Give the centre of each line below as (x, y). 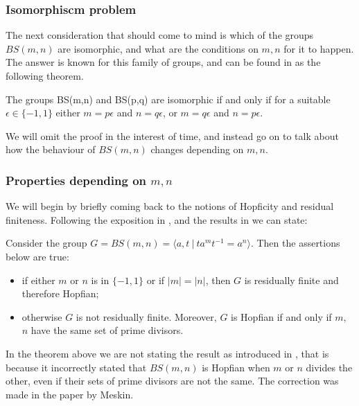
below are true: (37, 256)
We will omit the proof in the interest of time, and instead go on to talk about (172, 135)
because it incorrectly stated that (76, 367)
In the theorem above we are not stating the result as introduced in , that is (167, 353)
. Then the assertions (295, 243)
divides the (329, 367)
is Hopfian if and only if (281, 316)
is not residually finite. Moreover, (146, 316)
